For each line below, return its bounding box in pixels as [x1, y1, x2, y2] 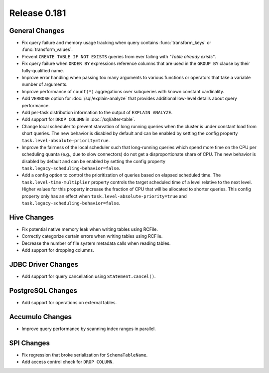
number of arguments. [21, 81, 68, 87]
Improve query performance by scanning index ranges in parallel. [21, 326, 156, 332]
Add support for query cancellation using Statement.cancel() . [21, 273, 156, 279]
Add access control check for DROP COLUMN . [21, 359, 114, 365]
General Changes [9, 26, 65, 35]
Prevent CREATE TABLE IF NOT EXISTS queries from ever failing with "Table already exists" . [21, 53, 216, 59]
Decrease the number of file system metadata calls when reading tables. [21, 240, 171, 246]
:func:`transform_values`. [21, 46, 73, 52]
